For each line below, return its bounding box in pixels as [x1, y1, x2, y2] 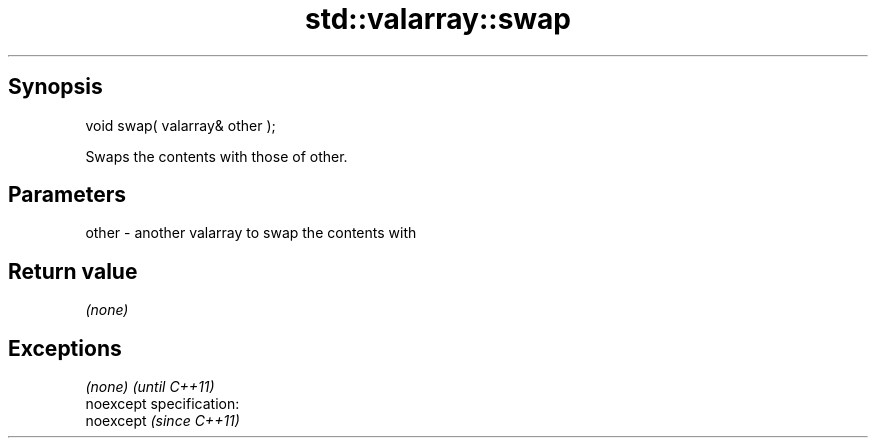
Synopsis [8, 74, 103, 100]
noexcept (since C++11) [85, 412, 240, 430]
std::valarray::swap [305, 2, 571, 36]
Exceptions [8, 335, 122, 361]
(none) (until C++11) [85, 378, 215, 396]
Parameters [8, 182, 126, 208]
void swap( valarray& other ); [85, 116, 276, 134]
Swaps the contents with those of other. [85, 147, 348, 165]
